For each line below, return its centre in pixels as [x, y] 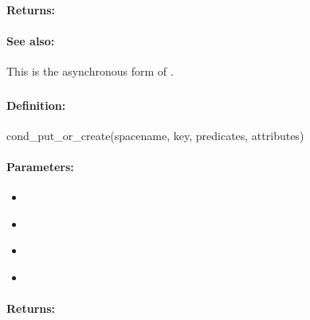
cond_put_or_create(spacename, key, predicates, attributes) [155, 135]
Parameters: [40, 166]
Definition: [36, 105]
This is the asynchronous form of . [90, 70]
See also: [31, 40]
